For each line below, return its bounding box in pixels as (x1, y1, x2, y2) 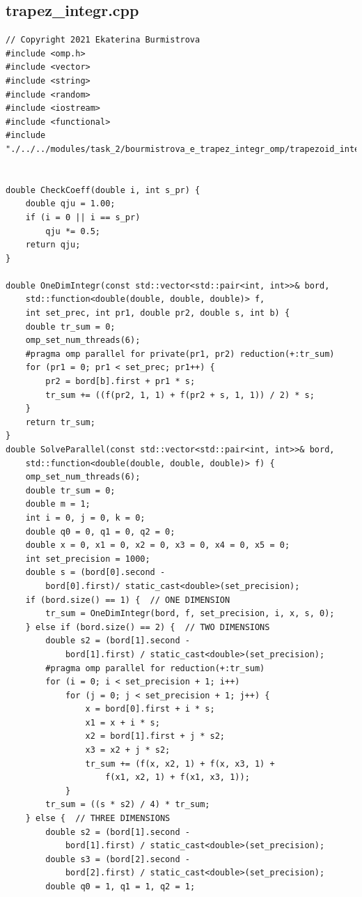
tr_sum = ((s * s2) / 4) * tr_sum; (45, 799, 210, 810)
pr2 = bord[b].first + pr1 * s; (45, 376, 196, 387)
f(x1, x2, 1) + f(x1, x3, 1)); (105, 772, 250, 783)
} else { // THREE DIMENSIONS (25, 813, 171, 824)
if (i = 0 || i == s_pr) (25, 212, 141, 222)
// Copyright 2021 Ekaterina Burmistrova (6, 35, 200, 45)
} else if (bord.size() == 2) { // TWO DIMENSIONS (25, 622, 270, 632)
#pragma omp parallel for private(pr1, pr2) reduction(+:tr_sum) (25, 348, 335, 359)
